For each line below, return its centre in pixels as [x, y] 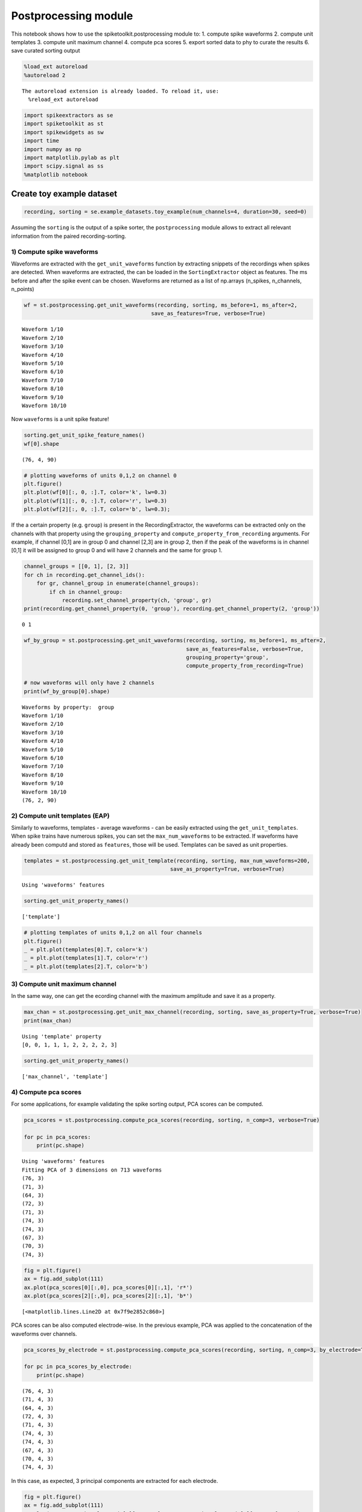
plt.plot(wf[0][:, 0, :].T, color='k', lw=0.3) [95, 492]
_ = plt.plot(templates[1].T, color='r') [86, 958]
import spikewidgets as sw [64, 132]
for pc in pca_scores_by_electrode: [78, 1367]
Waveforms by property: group [68, 707]
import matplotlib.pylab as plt [72, 158]
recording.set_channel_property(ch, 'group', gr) [137, 600]
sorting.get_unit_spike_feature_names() [84, 435]
